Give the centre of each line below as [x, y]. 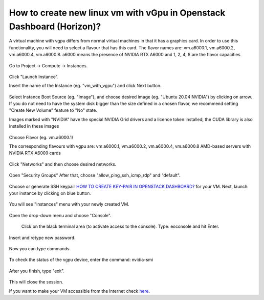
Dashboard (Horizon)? [55, 26]
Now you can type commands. [40, 248]
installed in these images [34, 126]
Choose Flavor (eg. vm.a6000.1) [41, 137]
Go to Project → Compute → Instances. [48, 65]
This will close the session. [36, 282]
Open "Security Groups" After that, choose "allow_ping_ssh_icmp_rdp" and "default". [95, 175]
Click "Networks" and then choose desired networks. [63, 164]
